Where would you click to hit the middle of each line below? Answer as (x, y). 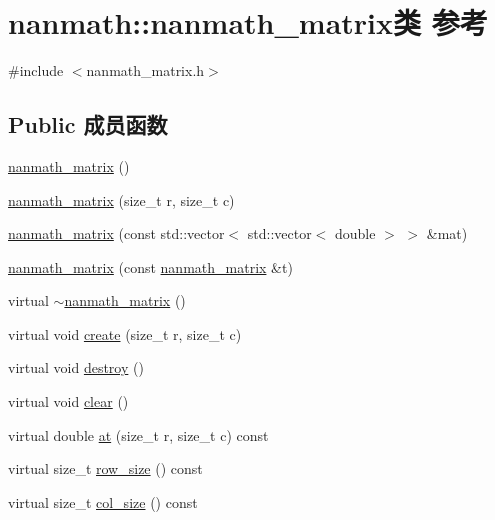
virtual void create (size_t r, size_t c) (125, 333)
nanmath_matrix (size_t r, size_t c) (121, 199)
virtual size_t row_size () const (105, 468)
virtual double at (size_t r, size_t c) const (138, 434)
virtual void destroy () (76, 367)
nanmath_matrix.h (145, 70)
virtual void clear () (68, 401)
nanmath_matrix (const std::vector (116, 233)
